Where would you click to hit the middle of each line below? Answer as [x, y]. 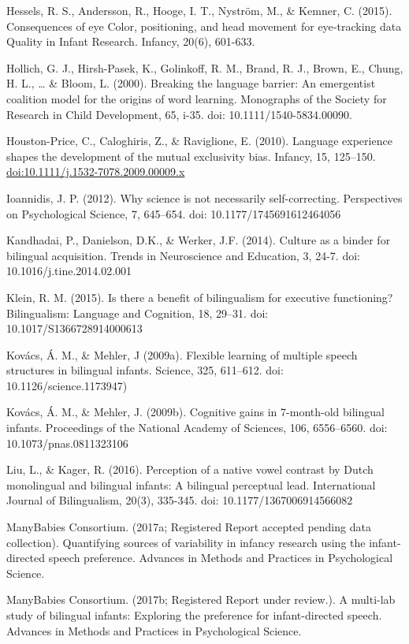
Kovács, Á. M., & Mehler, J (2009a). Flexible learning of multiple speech [182, 354]
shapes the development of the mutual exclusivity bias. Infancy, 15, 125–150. [191, 156]
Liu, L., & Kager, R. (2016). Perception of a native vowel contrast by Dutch [190, 469]
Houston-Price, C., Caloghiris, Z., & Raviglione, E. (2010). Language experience [199, 141]
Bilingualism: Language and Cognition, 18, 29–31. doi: [138, 313]
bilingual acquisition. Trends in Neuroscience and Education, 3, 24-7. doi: [183, 255]
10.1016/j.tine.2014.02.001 [69, 271]
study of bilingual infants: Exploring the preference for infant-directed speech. [194, 615]
